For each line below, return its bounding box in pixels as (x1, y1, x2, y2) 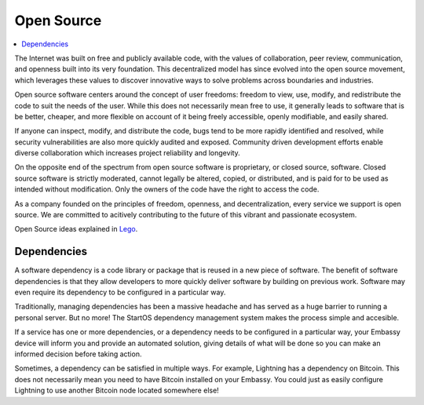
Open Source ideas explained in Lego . (14, 224, 138, 234)
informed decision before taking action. (14, 349, 142, 359)
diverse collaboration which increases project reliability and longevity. (14, 148, 241, 158)
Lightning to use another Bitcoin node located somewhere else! (14, 385, 219, 396)
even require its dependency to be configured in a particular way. (14, 287, 226, 297)
